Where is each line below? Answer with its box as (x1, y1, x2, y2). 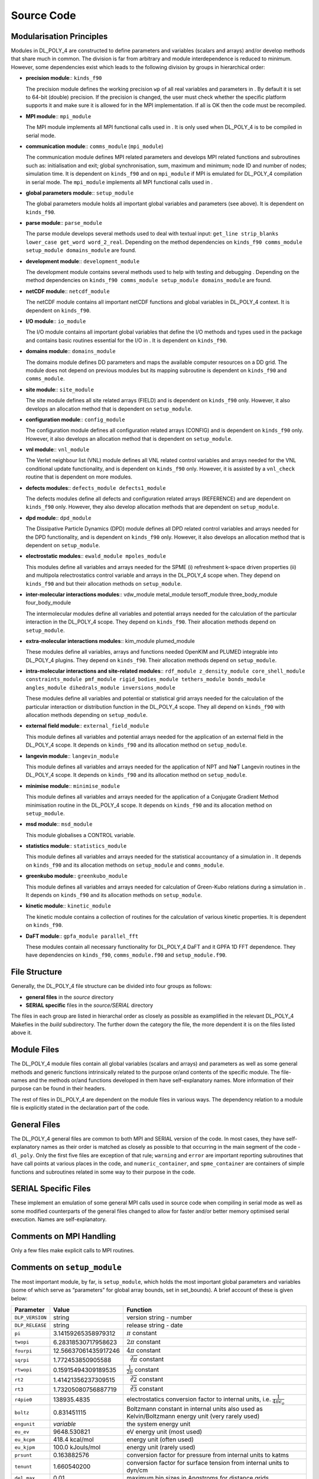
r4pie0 (14, 1396, 32, 1403)
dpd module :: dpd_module (25, 514, 92, 521)
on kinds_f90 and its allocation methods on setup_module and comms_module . (25, 861, 224, 868)
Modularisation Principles (11, 31, 108, 41)
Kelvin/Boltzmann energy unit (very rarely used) (126, 1412, 260, 1420)
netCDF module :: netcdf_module (25, 288, 110, 295)
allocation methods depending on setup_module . (25, 712, 148, 719)
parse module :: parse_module (25, 219, 103, 227)
